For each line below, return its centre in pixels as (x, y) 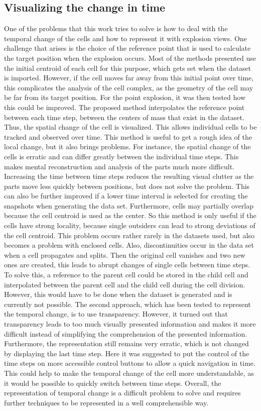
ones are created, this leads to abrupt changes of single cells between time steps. (127, 265)
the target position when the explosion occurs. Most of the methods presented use (130, 58)
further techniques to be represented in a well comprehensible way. (106, 402)
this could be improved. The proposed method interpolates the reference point (124, 107)
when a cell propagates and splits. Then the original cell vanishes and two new (125, 254)
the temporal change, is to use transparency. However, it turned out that (116, 314)
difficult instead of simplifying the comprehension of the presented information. (126, 333)
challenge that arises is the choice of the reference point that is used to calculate (127, 48)
